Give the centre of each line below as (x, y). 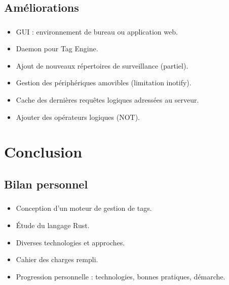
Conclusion (43, 152)
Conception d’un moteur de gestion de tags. (84, 208)
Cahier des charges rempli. (57, 259)
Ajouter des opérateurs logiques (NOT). (78, 117)
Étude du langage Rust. (53, 225)
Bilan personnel (46, 184)
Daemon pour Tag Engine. (57, 49)
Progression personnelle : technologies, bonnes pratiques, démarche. (121, 276)
